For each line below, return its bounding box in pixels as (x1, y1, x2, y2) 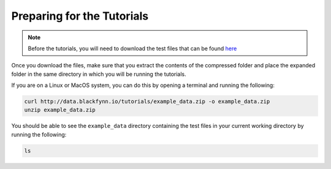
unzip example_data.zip (24, 107, 96, 113)
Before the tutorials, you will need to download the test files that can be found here (28, 45, 237, 52)
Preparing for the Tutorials (11, 9, 149, 23)
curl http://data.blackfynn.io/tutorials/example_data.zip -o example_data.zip (24, 98, 270, 105)
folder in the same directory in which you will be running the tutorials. (11, 70, 186, 78)
